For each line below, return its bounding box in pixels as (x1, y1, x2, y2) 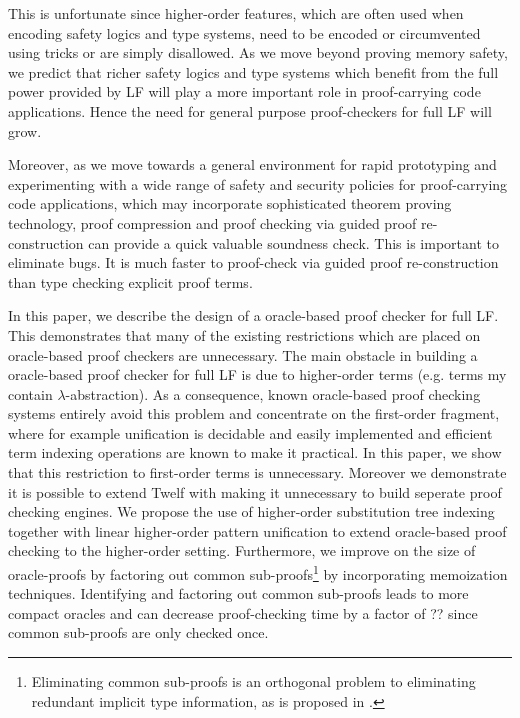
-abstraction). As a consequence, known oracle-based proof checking (65, 383, 481, 404)
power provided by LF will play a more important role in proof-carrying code (8, 81, 481, 102)
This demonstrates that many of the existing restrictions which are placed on (8, 324, 481, 345)
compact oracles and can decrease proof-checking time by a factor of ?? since (8, 602, 478, 623)
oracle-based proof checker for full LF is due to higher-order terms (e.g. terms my (8, 364, 507, 385)
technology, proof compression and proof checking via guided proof (8, 212, 417, 233)
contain (8, 383, 53, 404)
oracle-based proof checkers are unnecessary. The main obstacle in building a (8, 344, 478, 365)
